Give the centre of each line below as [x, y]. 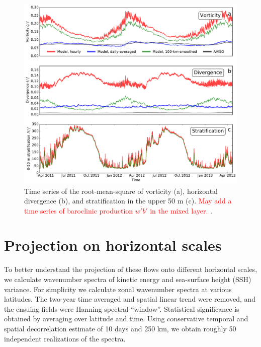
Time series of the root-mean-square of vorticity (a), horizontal [121, 191]
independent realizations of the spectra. [65, 338]
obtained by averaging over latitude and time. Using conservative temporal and [126, 319]
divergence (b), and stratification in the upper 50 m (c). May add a [128, 201]
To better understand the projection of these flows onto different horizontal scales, [131, 269]
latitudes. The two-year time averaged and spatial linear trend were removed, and [130, 299]
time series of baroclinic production [79, 210]
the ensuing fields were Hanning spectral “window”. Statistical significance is [122, 308]
